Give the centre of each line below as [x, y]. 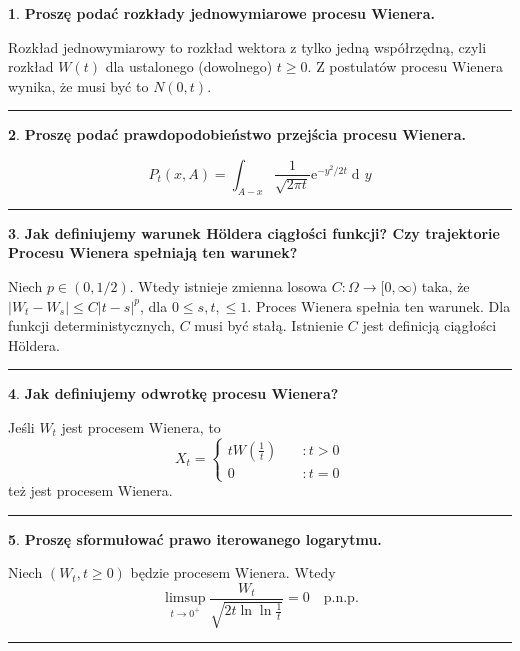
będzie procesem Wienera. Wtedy [233, 572]
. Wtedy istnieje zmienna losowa [228, 285]
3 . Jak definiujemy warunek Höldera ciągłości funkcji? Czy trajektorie [254, 232]
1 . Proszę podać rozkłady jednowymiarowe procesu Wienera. [221, 13]
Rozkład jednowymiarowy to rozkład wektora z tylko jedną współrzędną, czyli [247, 46]
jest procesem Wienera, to [141, 426]
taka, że [445, 285]
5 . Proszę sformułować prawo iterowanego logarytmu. [195, 538]
